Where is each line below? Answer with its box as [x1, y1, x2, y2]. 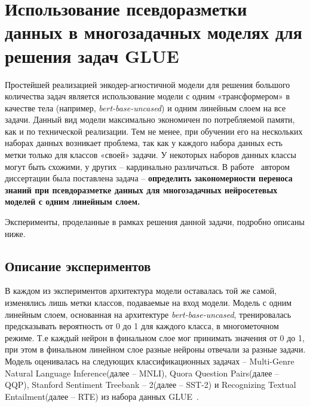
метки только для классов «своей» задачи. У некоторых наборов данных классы [5, 148, 296, 161]
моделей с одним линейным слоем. [5, 195, 140, 208]
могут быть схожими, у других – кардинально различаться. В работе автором [5, 160, 290, 172]
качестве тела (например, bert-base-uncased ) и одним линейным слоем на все [5, 101, 286, 114]
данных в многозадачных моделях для [5, 20, 302, 44]
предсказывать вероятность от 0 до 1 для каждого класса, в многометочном [5, 320, 279, 332]
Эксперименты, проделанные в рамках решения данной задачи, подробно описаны [5, 215, 305, 228]
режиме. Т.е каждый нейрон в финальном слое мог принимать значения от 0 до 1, [5, 331, 305, 344]
